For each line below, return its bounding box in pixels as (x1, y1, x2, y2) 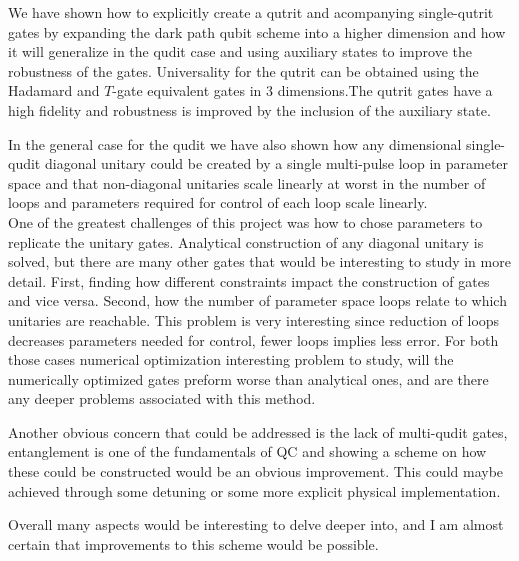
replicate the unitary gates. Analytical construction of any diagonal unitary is (8, 231, 484, 252)
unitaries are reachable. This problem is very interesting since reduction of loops (8, 309, 500, 330)
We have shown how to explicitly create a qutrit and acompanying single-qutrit (8, 2, 494, 22)
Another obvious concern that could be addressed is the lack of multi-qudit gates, (8, 421, 508, 442)
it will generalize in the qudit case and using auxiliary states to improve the (8, 41, 472, 62)
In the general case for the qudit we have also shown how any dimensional (8, 133, 462, 154)
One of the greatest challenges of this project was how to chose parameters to (8, 211, 483, 232)
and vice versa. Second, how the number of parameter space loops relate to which (8, 290, 507, 311)
